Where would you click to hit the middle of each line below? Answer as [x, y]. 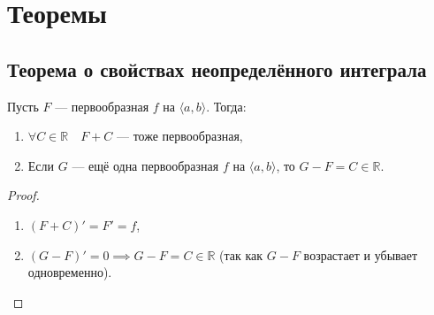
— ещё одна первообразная [145, 165]
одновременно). [70, 272]
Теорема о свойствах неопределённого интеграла [217, 69]
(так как [241, 254]
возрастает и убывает [361, 254]
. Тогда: [226, 106]
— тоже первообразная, [180, 136]
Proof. [23, 195]
